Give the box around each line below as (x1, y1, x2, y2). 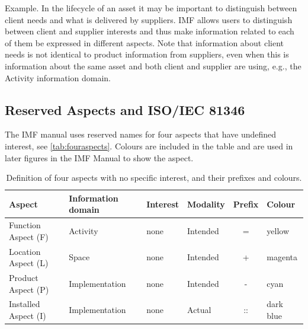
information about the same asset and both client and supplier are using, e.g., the (5, 59, 301, 72)
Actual (187, 304, 211, 316)
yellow (267, 224, 290, 237)
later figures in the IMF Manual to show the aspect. (5, 151, 194, 164)
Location (9, 245, 41, 257)
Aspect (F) (9, 230, 49, 242)
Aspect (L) (9, 257, 49, 269)
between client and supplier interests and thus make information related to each (5, 25, 294, 37)
